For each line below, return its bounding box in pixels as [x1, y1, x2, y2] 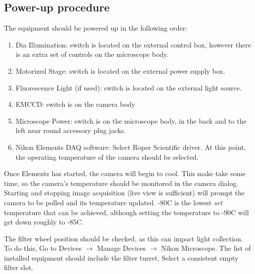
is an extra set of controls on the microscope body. [15, 49, 169, 59]
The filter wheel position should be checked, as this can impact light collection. [4, 233, 243, 243]
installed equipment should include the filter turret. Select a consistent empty [4, 252, 239, 263]
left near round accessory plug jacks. [15, 125, 126, 136]
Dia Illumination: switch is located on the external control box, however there [15, 39, 251, 49]
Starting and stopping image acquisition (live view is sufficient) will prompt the [4, 187, 245, 198]
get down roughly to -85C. [4, 217, 84, 227]
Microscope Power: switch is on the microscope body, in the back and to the [15, 115, 247, 126]
